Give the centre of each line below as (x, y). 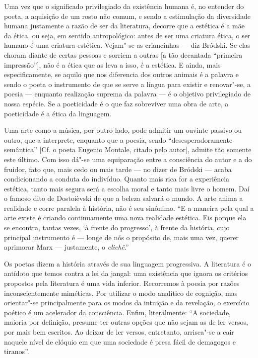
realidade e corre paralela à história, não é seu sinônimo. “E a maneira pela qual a (129, 208)
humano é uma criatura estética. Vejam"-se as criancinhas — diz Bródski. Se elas (127, 45)
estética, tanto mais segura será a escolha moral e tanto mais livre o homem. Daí (127, 188)
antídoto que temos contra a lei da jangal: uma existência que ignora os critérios (126, 273)
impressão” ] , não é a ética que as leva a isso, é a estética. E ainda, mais (112, 64)
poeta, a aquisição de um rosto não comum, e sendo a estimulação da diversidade (128, 16)
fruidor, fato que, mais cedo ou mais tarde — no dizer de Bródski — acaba (118, 169)
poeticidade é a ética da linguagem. (58, 113)
